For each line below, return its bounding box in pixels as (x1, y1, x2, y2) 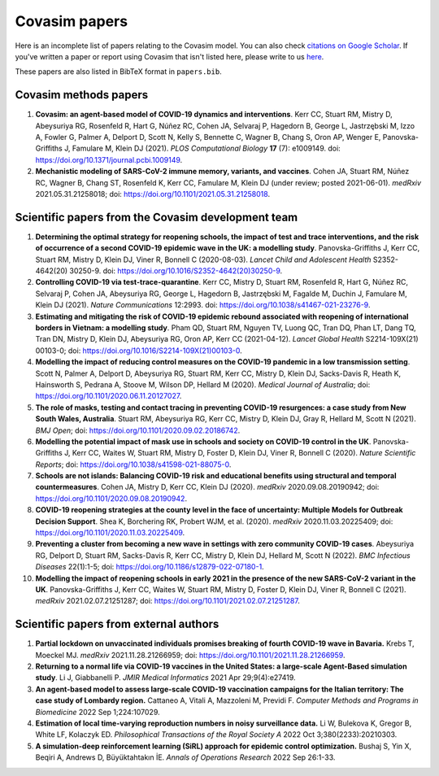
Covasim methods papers (15, 88, 149, 102)
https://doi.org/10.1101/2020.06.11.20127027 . (35, 391, 182, 401)
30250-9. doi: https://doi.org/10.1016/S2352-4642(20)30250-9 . (69, 266, 283, 276)
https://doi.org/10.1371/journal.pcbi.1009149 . (35, 155, 183, 164)
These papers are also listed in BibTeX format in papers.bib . (15, 67, 223, 76)
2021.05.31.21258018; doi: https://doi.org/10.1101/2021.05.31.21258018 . (35, 189, 271, 198)
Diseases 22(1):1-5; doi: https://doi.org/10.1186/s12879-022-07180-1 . (35, 562, 264, 572)
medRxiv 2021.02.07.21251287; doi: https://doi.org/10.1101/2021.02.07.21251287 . (35, 596, 300, 606)
